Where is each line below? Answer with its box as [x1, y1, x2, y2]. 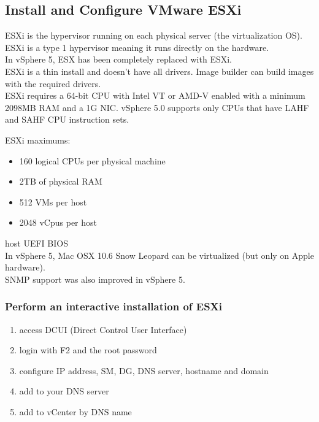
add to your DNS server [19, 385, 109, 397]
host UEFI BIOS [5, 236, 68, 249]
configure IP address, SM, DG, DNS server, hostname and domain [19, 364, 269, 377]
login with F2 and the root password [19, 343, 157, 356]
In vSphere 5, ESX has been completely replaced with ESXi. [5, 53, 233, 66]
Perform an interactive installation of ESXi [5, 299, 223, 314]
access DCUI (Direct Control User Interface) [19, 323, 187, 336]
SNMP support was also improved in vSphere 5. [5, 272, 185, 285]
